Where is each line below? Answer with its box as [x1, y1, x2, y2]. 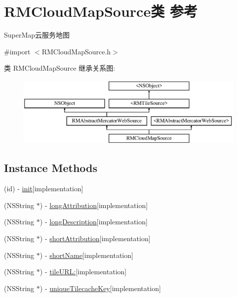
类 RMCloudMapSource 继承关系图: [4, 63, 116, 73]
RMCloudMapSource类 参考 [4, 1, 197, 21]
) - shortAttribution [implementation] [39, 233, 151, 243]
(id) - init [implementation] [4, 183, 83, 194]
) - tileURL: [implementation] [39, 266, 127, 277]
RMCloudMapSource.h [41, 46, 111, 56]
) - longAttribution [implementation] [39, 200, 148, 210]
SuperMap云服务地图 [4, 30, 70, 40]
